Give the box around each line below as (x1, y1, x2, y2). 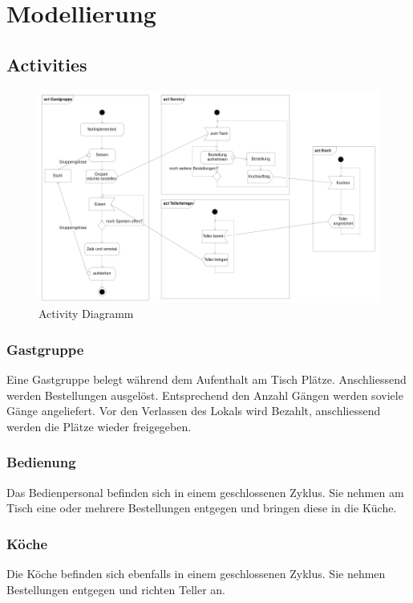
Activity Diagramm (38, 305, 134, 322)
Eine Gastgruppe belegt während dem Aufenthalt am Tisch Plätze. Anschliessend (6, 371, 407, 388)
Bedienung (6, 452, 76, 472)
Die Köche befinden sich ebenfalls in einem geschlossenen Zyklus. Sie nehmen (6, 565, 386, 582)
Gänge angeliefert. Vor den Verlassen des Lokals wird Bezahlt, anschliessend (6, 402, 381, 419)
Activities (6, 51, 87, 76)
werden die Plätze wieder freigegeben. (6, 418, 192, 434)
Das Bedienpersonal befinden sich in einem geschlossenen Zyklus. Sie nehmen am (6, 483, 404, 500)
